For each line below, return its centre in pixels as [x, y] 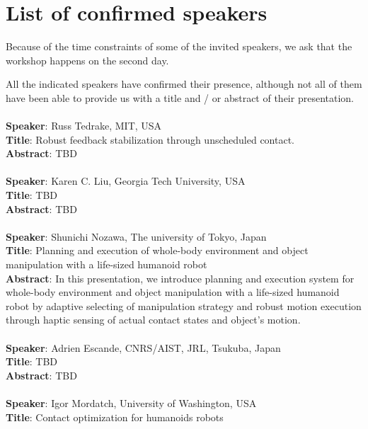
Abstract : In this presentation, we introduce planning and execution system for [180, 278]
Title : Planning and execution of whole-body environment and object [157, 250]
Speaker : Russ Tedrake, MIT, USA [84, 126]
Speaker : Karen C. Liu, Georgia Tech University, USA [126, 181]
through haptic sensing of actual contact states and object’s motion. [153, 320]
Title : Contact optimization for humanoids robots [115, 417]
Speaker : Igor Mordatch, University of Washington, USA [131, 402]
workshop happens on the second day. [87, 60]
